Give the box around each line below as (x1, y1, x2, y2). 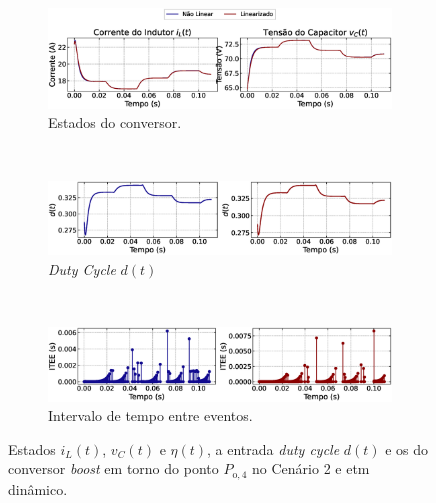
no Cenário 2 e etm (252, 458, 370, 479)
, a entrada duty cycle (207, 438, 340, 459)
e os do (385, 438, 429, 459)
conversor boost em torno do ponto (8, 458, 219, 479)
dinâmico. (8, 478, 68, 499)
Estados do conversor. (48, 112, 182, 133)
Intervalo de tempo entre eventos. (48, 405, 253, 426)
